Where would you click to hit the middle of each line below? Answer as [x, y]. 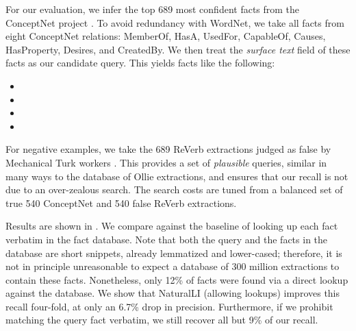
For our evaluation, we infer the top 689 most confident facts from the [153, 9]
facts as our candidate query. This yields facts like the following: [140, 63]
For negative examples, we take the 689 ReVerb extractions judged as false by [168, 149]
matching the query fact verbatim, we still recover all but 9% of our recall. [162, 320]
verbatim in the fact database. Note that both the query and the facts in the [167, 239]
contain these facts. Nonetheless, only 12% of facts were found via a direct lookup [177, 279]
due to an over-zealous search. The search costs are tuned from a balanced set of [174, 189]
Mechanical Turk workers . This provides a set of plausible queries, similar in [166, 162]
